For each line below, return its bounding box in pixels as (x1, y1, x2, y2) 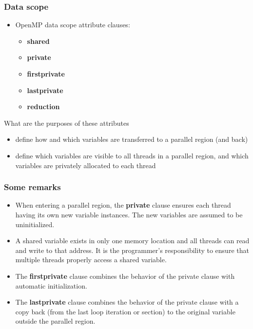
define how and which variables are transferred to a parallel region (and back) (15, 134, 248, 144)
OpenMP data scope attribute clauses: (15, 19, 130, 30)
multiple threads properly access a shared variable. (15, 254, 167, 265)
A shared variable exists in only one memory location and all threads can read (15, 235, 250, 246)
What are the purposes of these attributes (4, 117, 129, 128)
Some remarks (4, 181, 61, 193)
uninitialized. (15, 219, 55, 229)
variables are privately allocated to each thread (15, 160, 156, 170)
